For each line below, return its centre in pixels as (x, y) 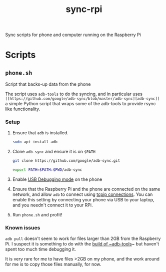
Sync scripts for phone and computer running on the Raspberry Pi (73, 35)
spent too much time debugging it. (41, 249)
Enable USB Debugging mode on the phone (57, 179)
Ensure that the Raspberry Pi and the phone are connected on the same (86, 189)
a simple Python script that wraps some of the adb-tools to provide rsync (80, 104)
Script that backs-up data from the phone (48, 84)
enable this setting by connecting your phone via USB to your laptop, (83, 200)
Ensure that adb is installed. (40, 133)
